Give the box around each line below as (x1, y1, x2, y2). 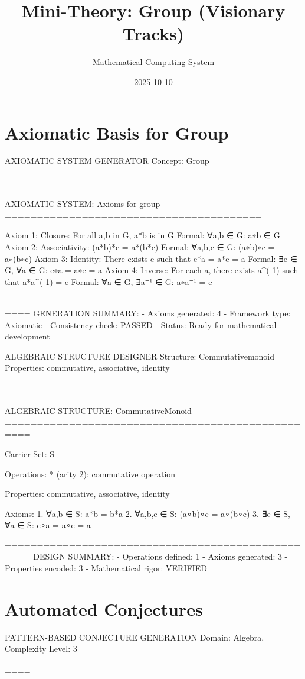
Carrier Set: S (5, 447, 55, 460)
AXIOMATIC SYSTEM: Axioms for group (5, 198, 160, 210)
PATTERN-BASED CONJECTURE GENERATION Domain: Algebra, (5, 630, 264, 643)
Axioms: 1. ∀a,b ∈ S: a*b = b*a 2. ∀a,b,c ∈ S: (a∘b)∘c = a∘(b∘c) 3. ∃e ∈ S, (5, 507, 290, 519)
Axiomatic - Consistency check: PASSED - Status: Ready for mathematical (5, 318, 277, 331)
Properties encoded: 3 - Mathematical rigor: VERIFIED (5, 562, 207, 574)
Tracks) (122, 21, 185, 46)
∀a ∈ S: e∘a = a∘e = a (5, 519, 91, 531)
